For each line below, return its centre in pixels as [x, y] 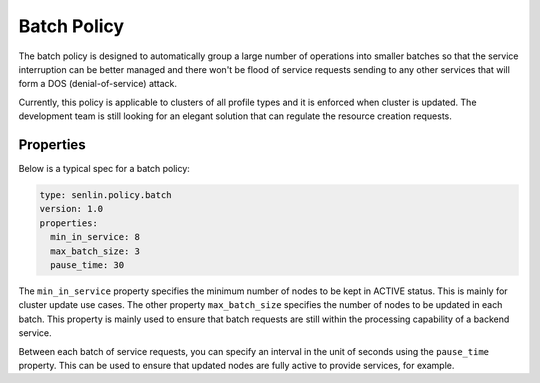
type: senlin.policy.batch [105, 195]
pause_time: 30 [87, 264]
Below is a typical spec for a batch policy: [104, 169]
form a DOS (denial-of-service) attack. [98, 84]
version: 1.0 [71, 209]
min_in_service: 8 [95, 237]
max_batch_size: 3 [95, 251]
